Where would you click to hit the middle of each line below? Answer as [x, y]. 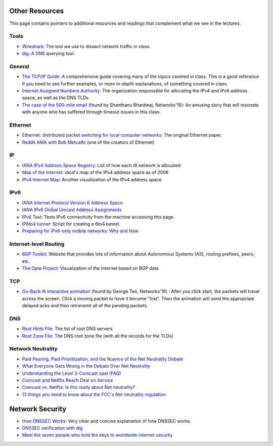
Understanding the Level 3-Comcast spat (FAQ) [72, 373]
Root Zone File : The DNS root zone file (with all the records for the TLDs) [98, 336]
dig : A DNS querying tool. [49, 54]
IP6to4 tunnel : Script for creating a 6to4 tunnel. [71, 224]
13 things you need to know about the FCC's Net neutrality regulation [94, 394]
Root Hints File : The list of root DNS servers [67, 329]
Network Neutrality [33, 349]
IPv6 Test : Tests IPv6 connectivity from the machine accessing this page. [98, 217]
